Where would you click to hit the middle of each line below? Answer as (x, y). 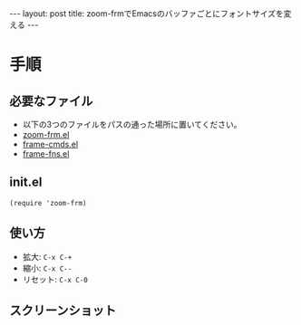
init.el (26, 182)
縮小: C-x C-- (47, 268)
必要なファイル (51, 101)
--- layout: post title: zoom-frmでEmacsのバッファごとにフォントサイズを (146, 14)
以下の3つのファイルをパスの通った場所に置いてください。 (132, 124)
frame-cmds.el (50, 144)
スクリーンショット (63, 311)
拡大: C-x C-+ (47, 256)
